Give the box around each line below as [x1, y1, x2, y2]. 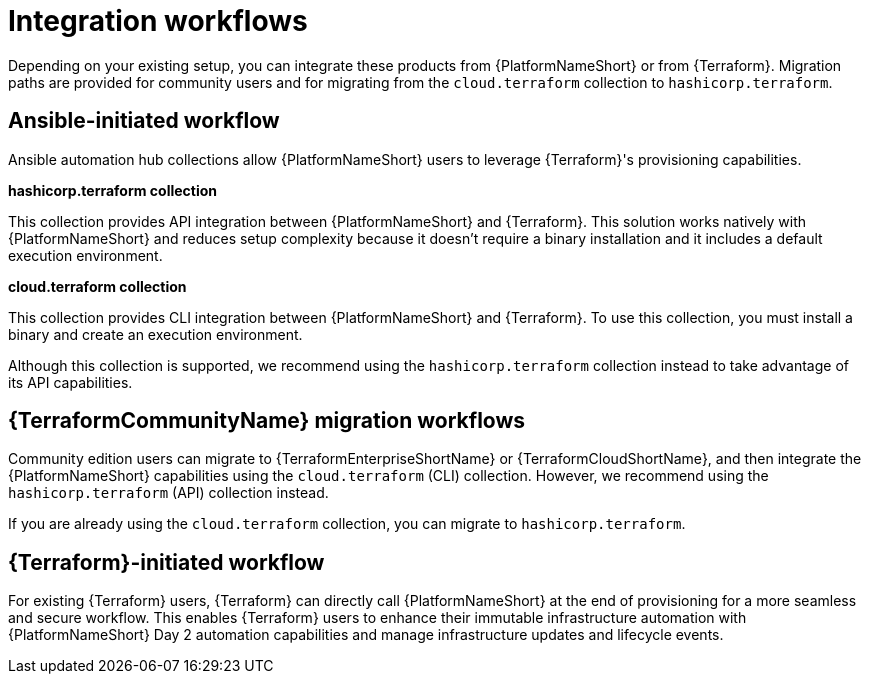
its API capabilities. [8, 373, 133, 391]
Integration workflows [8, 4, 308, 38]
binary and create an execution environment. [8, 325, 303, 343]
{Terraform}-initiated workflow [8, 549, 325, 575]
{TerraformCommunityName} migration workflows [8, 408, 526, 434]
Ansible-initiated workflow [8, 108, 280, 134]
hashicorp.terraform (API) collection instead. [8, 484, 329, 502]
